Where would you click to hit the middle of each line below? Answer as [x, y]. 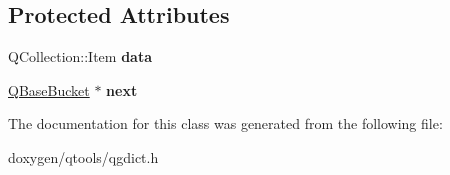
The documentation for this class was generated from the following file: [225, 123]
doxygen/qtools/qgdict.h [83, 156]
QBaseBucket [49, 89]
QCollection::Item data [80, 56]
